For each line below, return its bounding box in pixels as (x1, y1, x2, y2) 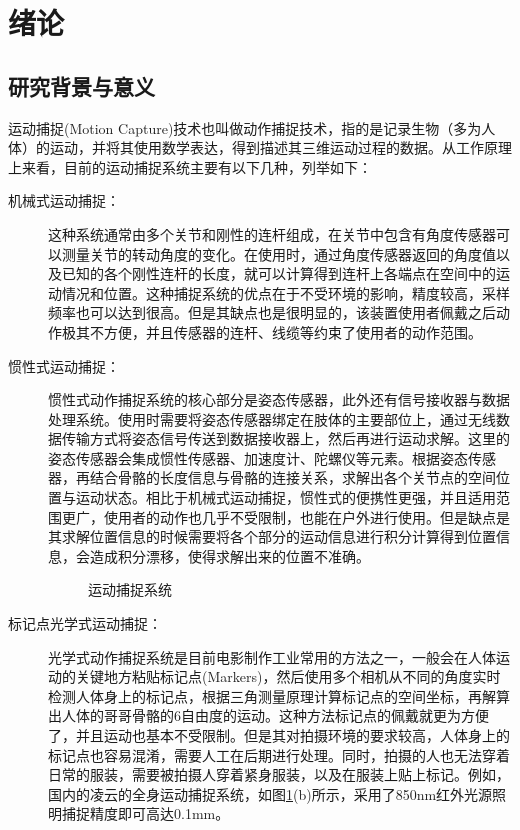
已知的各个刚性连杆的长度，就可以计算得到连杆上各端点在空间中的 (61, 263, 496, 284)
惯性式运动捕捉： (8, 355, 120, 376)
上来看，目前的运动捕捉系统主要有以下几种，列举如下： (8, 156, 372, 177)
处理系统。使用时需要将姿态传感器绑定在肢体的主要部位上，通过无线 (48, 408, 496, 429)
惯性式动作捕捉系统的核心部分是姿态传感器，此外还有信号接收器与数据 (48, 389, 510, 410)
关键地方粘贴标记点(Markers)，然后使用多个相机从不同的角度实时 (75, 666, 501, 687)
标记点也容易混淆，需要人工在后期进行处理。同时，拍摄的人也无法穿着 (48, 744, 510, 765)
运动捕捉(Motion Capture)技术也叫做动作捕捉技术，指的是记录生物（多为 (8, 117, 482, 138)
